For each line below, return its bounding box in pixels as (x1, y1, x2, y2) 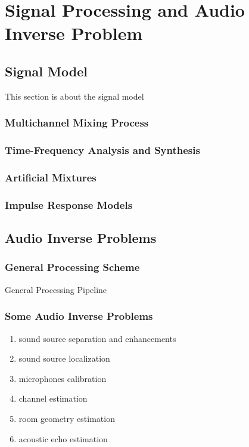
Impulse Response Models (5, 197, 133, 212)
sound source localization (18, 352, 110, 365)
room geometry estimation (18, 412, 115, 424)
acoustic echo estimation (18, 432, 108, 445)
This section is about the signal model (5, 90, 144, 102)
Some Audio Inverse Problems (5, 309, 153, 323)
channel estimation (18, 392, 88, 405)
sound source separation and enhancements (18, 332, 176, 344)
